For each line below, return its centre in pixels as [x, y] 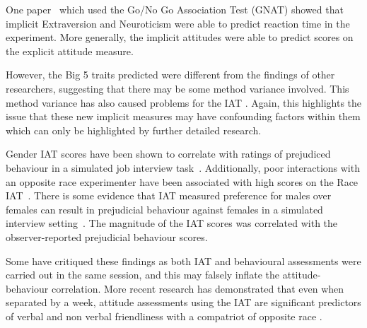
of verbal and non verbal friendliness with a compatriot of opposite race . [164, 316]
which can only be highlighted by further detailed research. [134, 130]
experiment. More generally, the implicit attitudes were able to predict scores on [180, 37]
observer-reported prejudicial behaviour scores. [107, 236]
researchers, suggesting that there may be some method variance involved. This [177, 88]
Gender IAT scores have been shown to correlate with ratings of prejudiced [168, 154]
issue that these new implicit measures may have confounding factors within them [183, 116]
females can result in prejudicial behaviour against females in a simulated [164, 209]
